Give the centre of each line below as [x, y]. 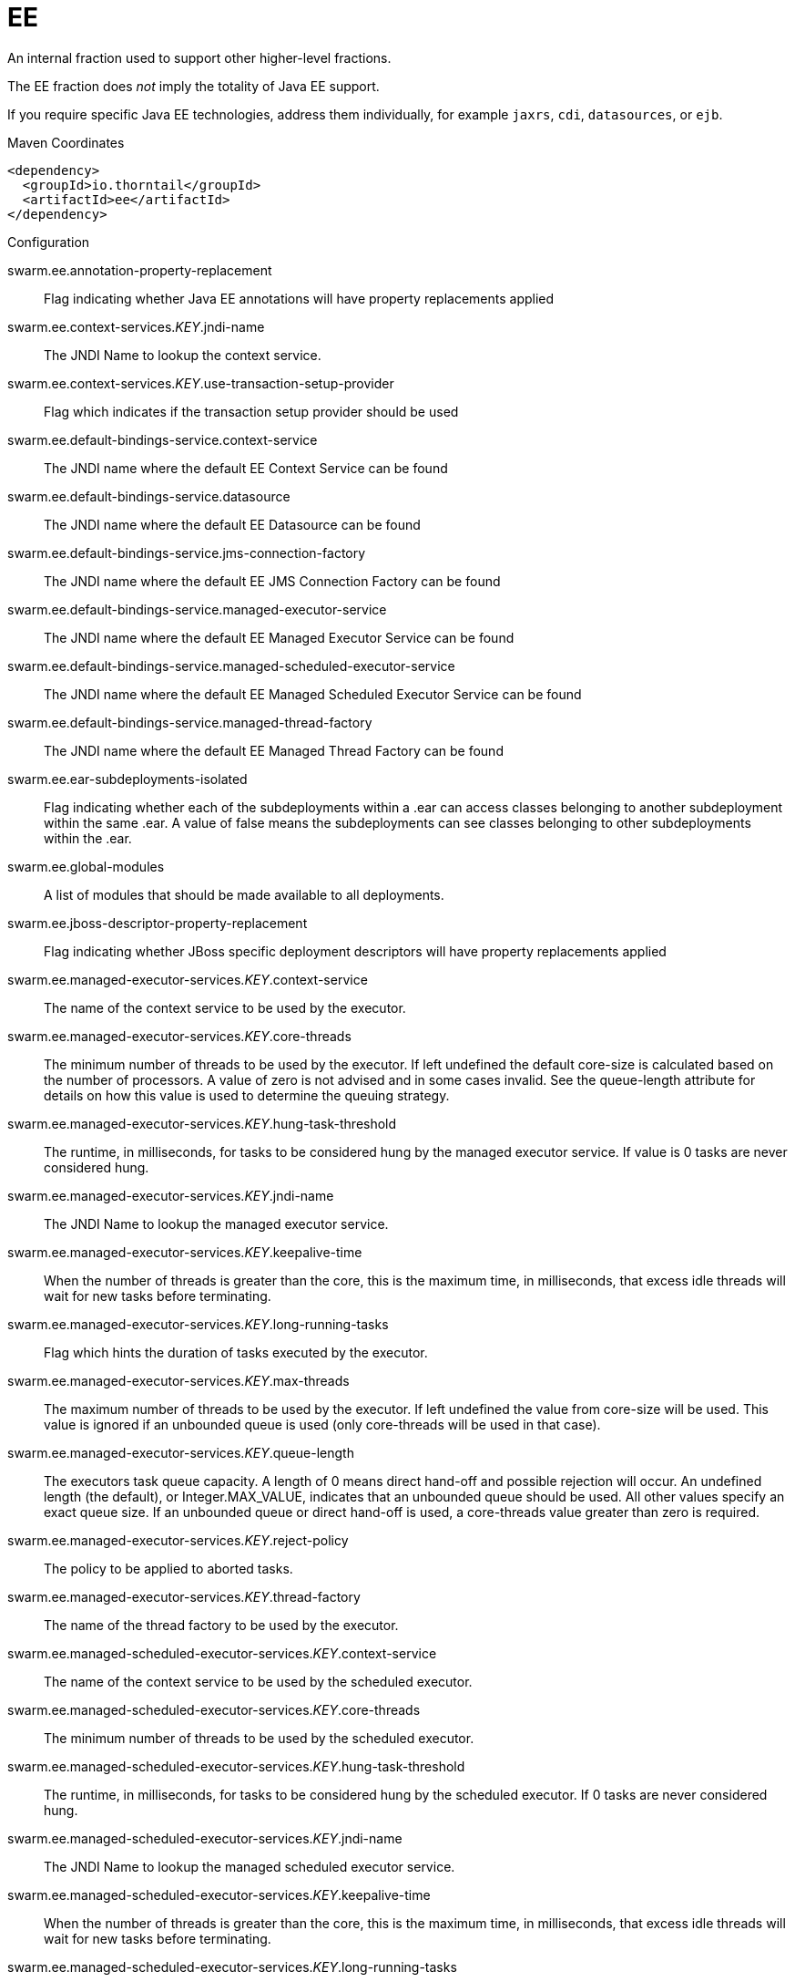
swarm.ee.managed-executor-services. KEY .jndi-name [171, 1195]
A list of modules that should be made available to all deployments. [244, 894]
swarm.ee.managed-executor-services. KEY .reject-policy [178, 1540]
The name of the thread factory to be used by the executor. [221, 1625]
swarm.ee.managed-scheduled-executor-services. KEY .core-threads [214, 1709]
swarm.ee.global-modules [86, 866]
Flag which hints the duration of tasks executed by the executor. [236, 1352]
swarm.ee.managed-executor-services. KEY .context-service [188, 979]
